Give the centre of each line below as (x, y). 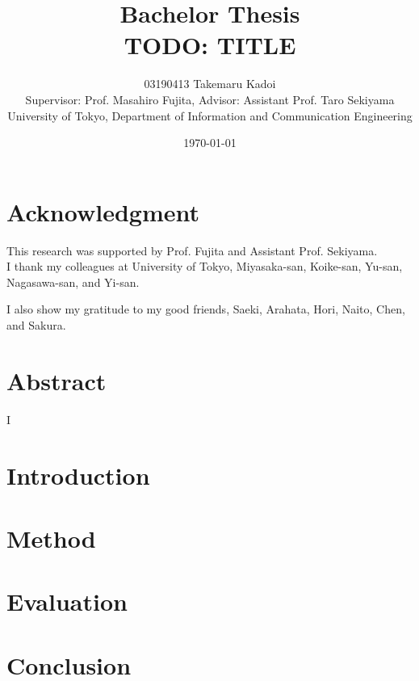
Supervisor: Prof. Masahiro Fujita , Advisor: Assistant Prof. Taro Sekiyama (210, 99)
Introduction (78, 475)
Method (51, 538)
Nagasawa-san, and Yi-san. (73, 282)
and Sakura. (36, 325)
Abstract (57, 380)
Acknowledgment (103, 211)
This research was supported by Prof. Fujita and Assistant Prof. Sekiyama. (192, 250)
